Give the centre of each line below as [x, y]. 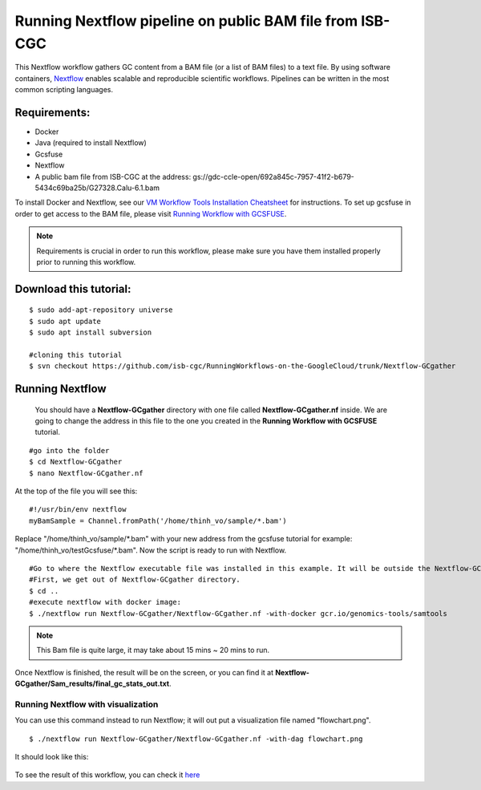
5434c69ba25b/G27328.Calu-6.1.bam [97, 188]
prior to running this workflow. [86, 261]
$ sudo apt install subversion [91, 332]
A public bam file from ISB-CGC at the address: [113, 176]
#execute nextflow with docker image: [105, 602]
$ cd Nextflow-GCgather [76, 462]
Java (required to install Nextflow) [91, 143]
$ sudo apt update [65, 321]
